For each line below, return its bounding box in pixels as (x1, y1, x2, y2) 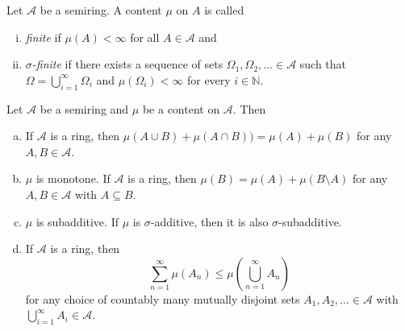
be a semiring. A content (40, 2, 162, 18)
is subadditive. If (35, 213, 119, 230)
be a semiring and (40, 100, 129, 117)
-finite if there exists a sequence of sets (31, 56, 223, 72)
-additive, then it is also (150, 213, 269, 230)
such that (299, 56, 347, 72)
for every (186, 71, 231, 88)
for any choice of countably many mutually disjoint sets (25, 290, 300, 307)
